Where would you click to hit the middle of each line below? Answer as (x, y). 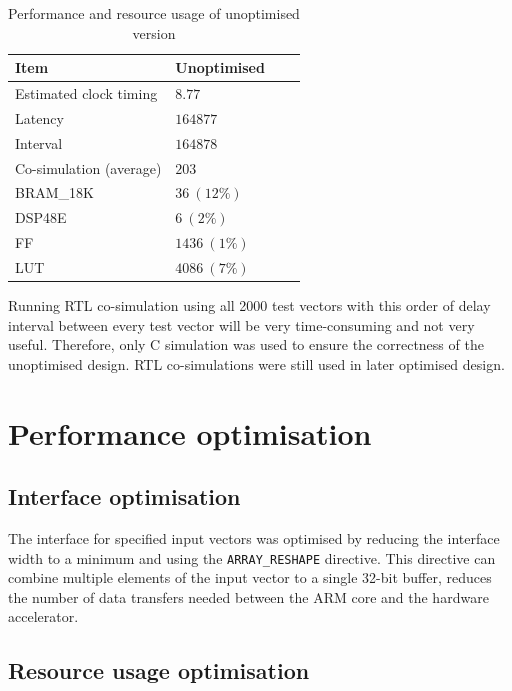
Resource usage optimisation (159, 670)
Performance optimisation (190, 432)
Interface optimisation (124, 496)
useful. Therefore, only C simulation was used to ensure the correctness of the (246, 344)
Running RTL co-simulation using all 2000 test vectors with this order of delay (249, 305)
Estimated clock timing (86, 93)
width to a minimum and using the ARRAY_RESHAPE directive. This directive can (252, 557)
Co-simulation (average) (88, 167)
